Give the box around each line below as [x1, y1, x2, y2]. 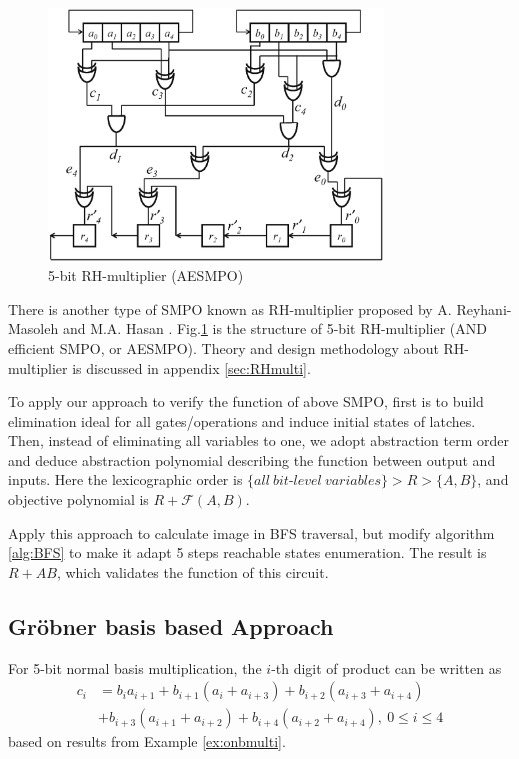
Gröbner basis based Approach [8, 610, 334, 641]
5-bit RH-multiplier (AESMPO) [48, 265, 244, 286]
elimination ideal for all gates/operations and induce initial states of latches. [8, 410, 476, 431]
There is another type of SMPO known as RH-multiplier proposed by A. [8, 298, 452, 319]
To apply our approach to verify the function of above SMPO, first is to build [8, 391, 484, 412]
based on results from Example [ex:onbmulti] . [8, 731, 286, 752]
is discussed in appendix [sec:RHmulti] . [72, 357, 311, 378]
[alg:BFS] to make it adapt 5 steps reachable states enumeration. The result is [8, 542, 487, 563]
